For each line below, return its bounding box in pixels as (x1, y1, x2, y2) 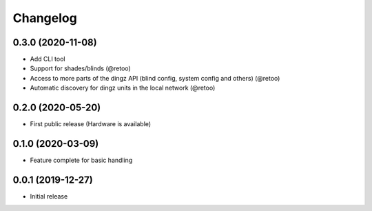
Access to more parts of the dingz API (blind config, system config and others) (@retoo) (30, 74, 280, 82)
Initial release (30, 192, 68, 200)
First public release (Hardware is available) (30, 120, 152, 128)
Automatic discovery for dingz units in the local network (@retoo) (30, 83, 216, 92)
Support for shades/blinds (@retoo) (30, 64, 131, 72)
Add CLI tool (30, 55, 65, 63)
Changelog (12, 10, 77, 26)
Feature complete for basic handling (30, 156, 133, 165)
